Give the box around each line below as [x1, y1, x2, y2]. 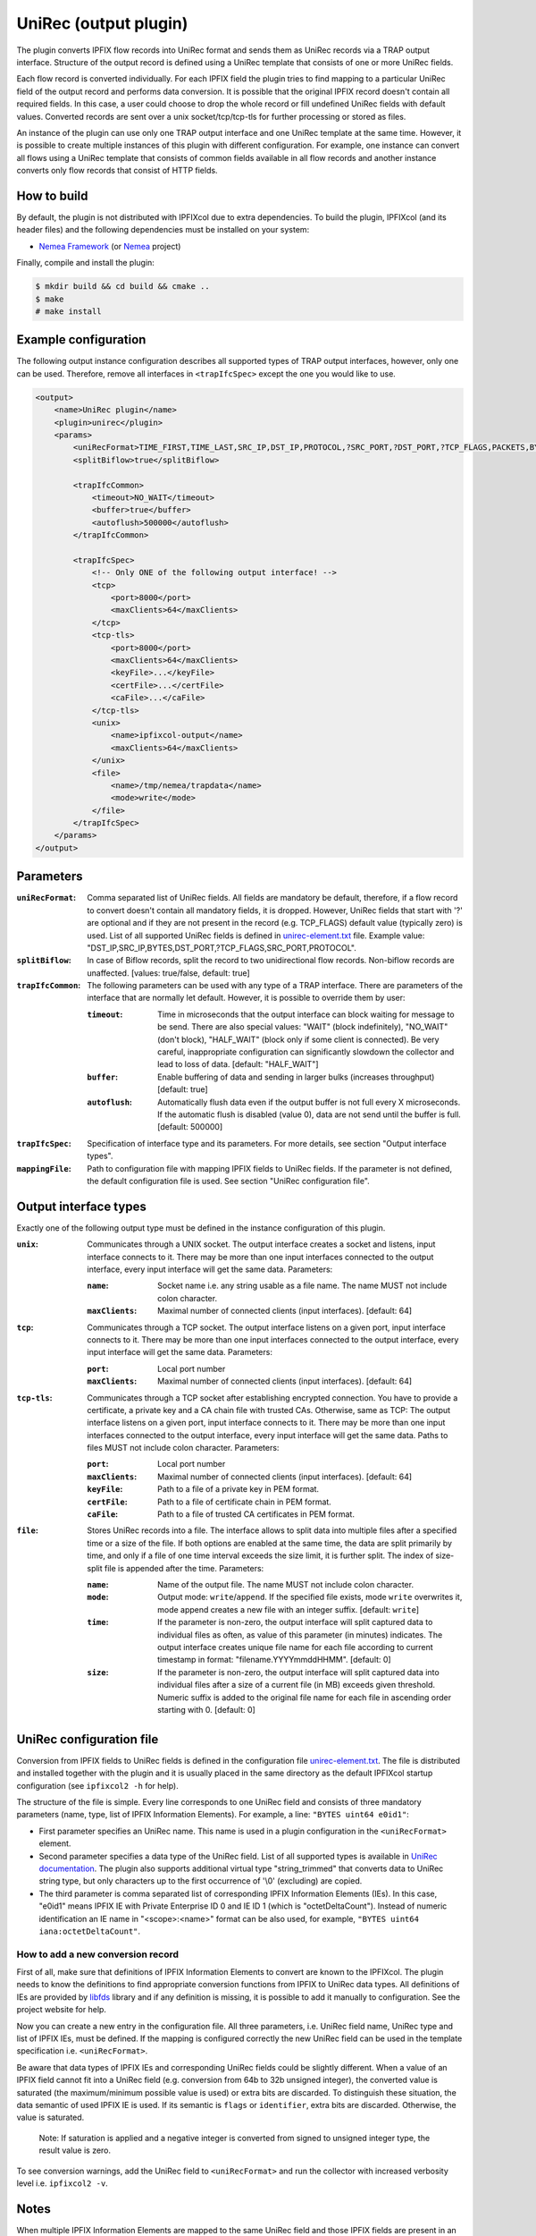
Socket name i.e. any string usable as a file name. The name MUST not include [157, 1280, 448, 1292]
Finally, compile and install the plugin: [16, 258, 155, 268]
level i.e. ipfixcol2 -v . [16, 2178, 109, 2189]
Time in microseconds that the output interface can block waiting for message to [157, 1009, 455, 1020]
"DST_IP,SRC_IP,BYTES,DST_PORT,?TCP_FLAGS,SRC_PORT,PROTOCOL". [87, 942, 357, 953]
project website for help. [16, 2004, 107, 2015]
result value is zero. [38, 2145, 112, 2156]
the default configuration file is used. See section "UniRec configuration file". [87, 1175, 370, 1186]
